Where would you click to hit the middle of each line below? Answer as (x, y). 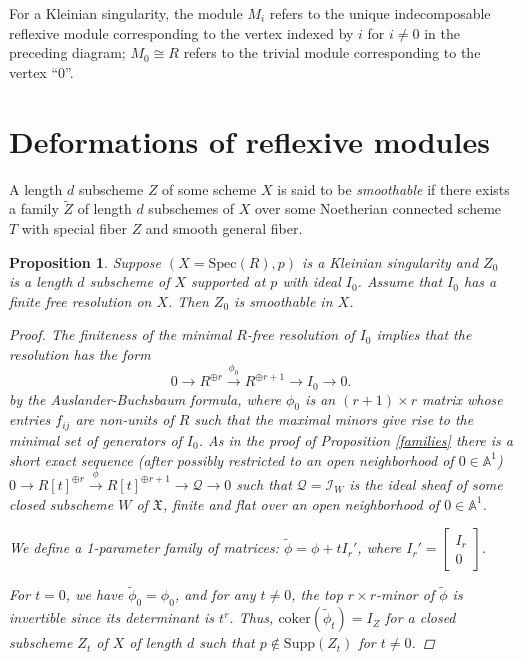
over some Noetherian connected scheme (378, 208)
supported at (228, 281)
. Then (188, 300)
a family (34, 208)
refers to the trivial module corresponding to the (332, 52)
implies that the (424, 334)
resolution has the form (80, 353)
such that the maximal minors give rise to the (334, 419)
